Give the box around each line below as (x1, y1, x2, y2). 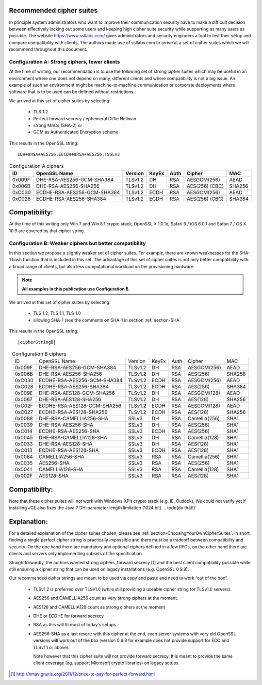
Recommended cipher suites (9, 6, 98, 15)
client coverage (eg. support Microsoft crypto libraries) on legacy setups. (33, 660, 180, 666)
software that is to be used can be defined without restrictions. (9, 89, 135, 95)
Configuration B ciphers (12, 350, 66, 357)
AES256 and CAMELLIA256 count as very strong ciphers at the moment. (33, 595, 178, 601)
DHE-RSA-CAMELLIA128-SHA (39, 434, 108, 441)
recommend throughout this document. (9, 47, 87, 52)
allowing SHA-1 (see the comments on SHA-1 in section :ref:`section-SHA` (33, 317, 181, 323)
